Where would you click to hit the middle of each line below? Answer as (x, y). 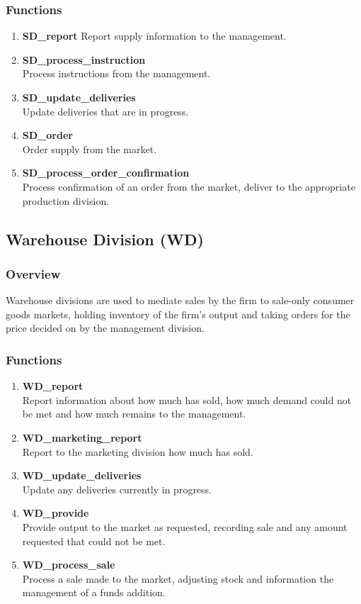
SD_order (47, 135)
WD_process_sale (69, 565)
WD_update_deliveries (82, 475)
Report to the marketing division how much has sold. (138, 451)
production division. (66, 200)
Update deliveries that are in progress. (105, 111)
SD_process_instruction (84, 59)
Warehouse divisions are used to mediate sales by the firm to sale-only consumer (180, 300)
